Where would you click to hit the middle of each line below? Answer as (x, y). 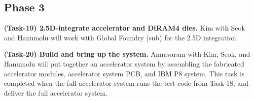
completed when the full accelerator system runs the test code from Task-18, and (126, 83)
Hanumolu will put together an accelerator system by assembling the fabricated (124, 63)
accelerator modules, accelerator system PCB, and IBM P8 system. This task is (124, 73)
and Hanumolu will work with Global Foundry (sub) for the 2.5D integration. (121, 37)
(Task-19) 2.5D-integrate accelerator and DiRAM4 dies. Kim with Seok (125, 28)
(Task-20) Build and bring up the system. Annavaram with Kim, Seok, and (127, 54)
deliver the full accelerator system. (56, 92)
